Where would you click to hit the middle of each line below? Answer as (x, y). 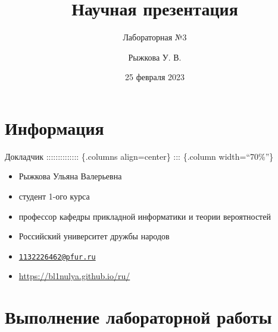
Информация (54, 127)
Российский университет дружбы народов (94, 236)
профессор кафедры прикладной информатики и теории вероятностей (145, 216)
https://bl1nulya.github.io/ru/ (74, 276)
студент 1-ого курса (54, 196)
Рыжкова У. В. (155, 57)
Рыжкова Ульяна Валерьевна (70, 176)
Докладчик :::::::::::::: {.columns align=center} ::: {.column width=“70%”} (139, 156)
